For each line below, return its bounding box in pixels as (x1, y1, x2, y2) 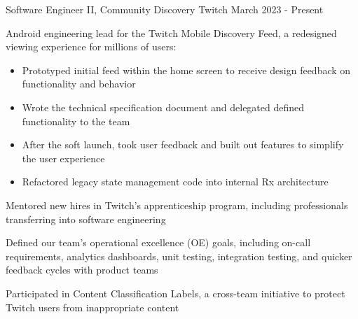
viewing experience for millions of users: (6, 39, 177, 54)
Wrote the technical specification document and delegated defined (22, 99, 305, 114)
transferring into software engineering (6, 211, 166, 226)
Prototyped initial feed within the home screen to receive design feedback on (22, 62, 351, 77)
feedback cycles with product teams (6, 262, 158, 277)
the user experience (22, 150, 105, 165)
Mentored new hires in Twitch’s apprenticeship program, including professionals (6, 197, 348, 212)
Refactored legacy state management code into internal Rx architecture (22, 174, 329, 189)
